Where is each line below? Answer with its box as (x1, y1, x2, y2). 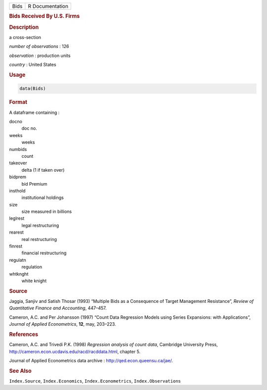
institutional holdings (21, 195, 64, 200)
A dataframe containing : (9, 109, 60, 115)
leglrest (9, 215, 25, 221)
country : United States (9, 62, 56, 68)
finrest (9, 243, 23, 249)
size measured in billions (21, 208, 72, 215)
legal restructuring (21, 222, 59, 228)
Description (9, 24, 39, 31)
